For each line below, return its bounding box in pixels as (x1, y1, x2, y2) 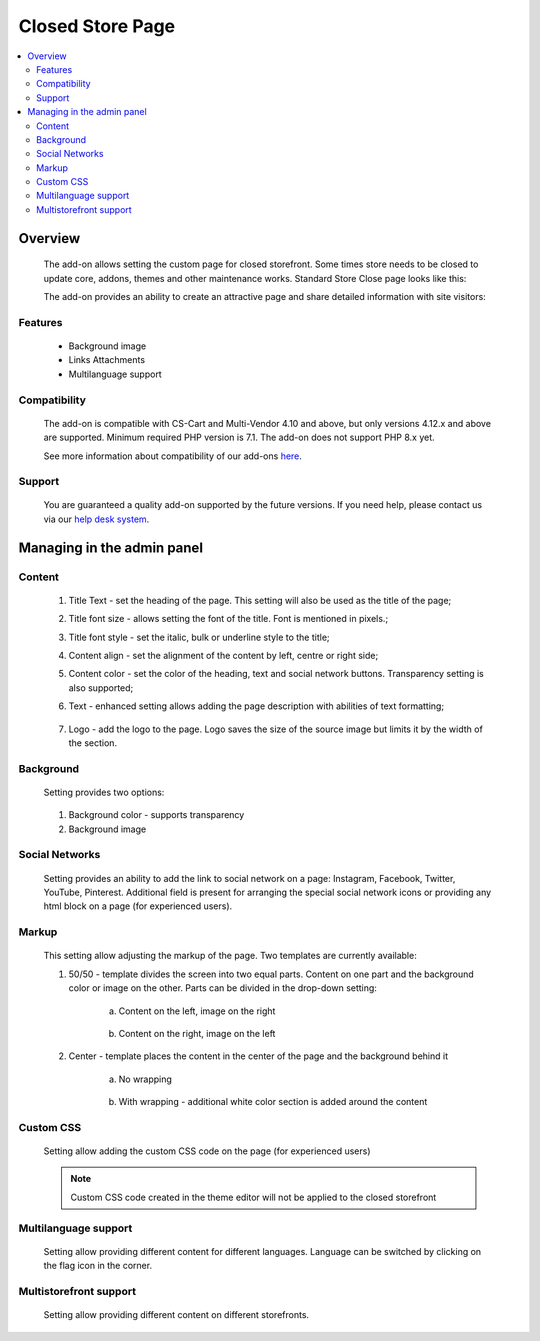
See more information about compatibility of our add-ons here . (43, 450, 302, 462)
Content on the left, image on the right (118, 1005, 276, 1017)
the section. (68, 736, 118, 749)
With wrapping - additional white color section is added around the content (118, 1096, 428, 1108)
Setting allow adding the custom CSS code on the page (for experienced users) (43, 1145, 371, 1157)
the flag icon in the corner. (43, 1260, 153, 1272)
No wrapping (118, 1073, 172, 1085)
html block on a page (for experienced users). (43, 900, 233, 912)
